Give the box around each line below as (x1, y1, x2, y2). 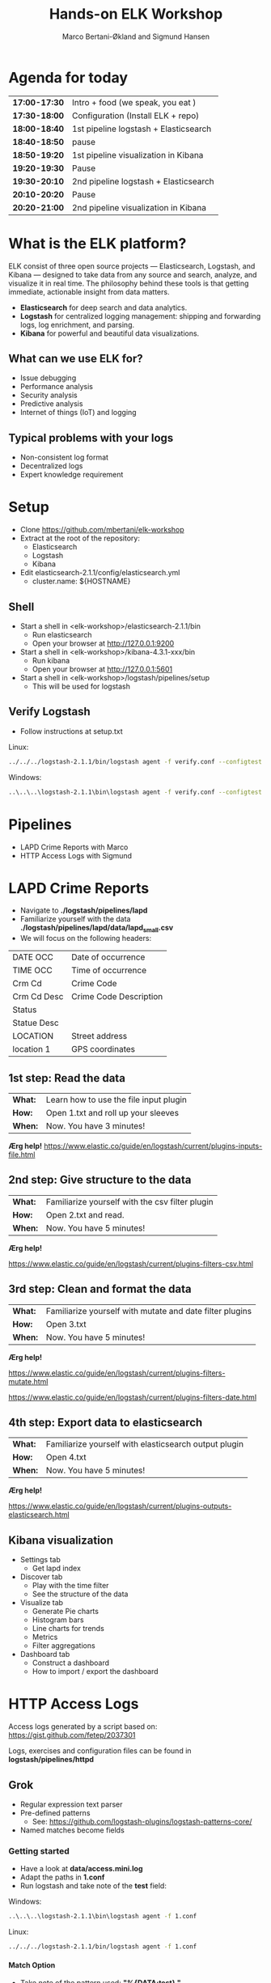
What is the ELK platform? (8, 234, 187, 252)
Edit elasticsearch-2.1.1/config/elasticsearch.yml (19, 568, 180, 578)
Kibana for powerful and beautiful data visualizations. (19, 328, 200, 338)
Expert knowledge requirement (19, 470, 124, 480)
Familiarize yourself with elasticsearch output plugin (45, 1439, 244, 1450)
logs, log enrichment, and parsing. (19, 320, 135, 329)
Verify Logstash (8, 705, 91, 718)
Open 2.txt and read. (45, 1209, 125, 1220)
